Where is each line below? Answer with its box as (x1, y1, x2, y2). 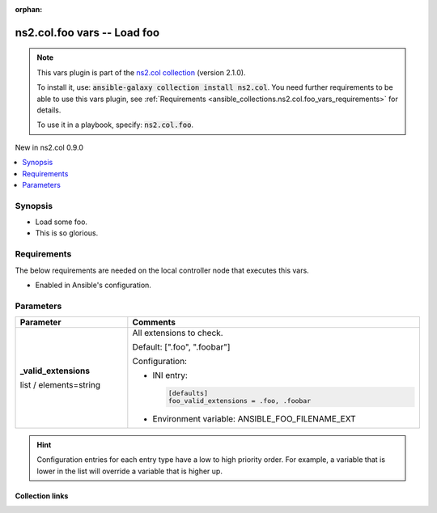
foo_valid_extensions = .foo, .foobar (168, 396, 312, 405)
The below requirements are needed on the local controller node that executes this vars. (15, 265, 309, 275)
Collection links (15, 490, 69, 501)
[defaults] (168, 389, 209, 398)
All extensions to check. (132, 328, 223, 339)
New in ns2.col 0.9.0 (15, 142, 84, 152)
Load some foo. (35, 217, 88, 227)
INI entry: (152, 370, 188, 381)
